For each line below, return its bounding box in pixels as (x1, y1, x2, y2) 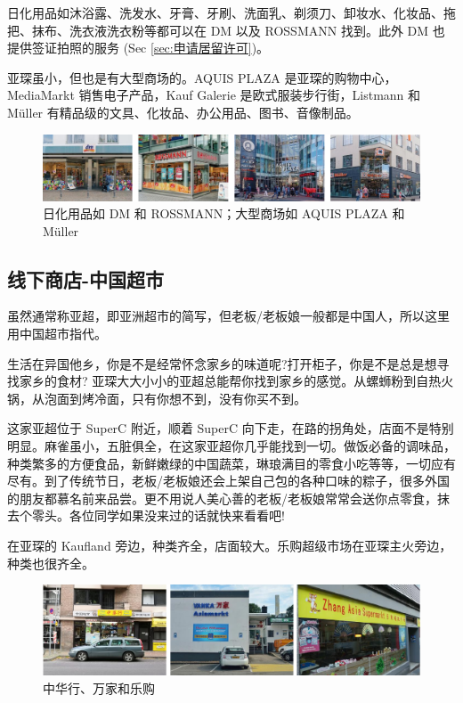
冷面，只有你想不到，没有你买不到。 (93, 388, 306, 407)
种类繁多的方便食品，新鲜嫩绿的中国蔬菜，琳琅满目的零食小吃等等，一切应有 (7, 454, 456, 472)
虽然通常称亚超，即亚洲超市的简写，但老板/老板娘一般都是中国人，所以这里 (7, 307, 450, 325)
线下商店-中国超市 (7, 265, 165, 292)
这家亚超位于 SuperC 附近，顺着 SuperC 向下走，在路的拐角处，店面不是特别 (7, 419, 454, 437)
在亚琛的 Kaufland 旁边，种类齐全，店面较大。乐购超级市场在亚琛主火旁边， (7, 536, 452, 555)
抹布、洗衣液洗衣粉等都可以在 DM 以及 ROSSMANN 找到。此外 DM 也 (31, 20, 445, 39)
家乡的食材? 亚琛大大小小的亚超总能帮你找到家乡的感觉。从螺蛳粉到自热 (19, 372, 442, 390)
